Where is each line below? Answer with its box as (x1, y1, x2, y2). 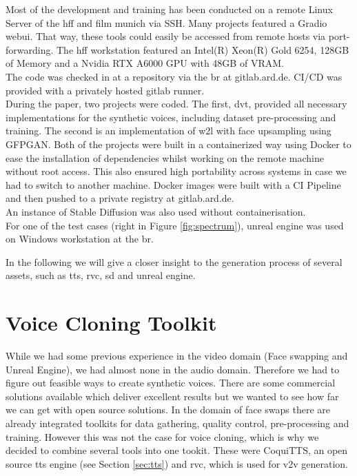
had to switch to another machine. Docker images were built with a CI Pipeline (6, 177, 341, 192)
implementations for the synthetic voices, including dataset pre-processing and (6, 110, 336, 124)
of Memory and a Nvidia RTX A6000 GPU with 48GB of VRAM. (6, 56, 284, 70)
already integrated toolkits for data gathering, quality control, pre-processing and (6, 415, 349, 430)
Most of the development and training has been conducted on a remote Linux (6, 2, 333, 16)
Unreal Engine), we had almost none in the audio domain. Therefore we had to (6, 362, 340, 376)
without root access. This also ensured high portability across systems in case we (6, 164, 347, 178)
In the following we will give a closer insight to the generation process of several (6, 254, 343, 269)
